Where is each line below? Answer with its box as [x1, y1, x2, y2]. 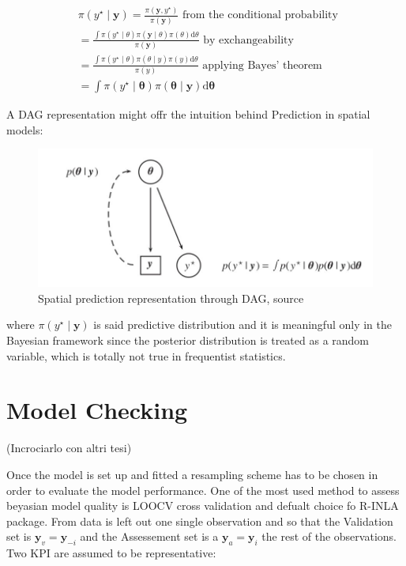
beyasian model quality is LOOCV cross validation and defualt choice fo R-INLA [6, 497, 399, 514]
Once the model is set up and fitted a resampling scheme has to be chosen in [6, 466, 378, 482]
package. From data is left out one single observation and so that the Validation [6, 512, 393, 529]
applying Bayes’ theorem [202, 59, 322, 71]
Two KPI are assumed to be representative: [6, 545, 216, 561]
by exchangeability [203, 34, 294, 46]
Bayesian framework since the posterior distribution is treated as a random [6, 332, 370, 349]
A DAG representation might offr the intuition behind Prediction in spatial [6, 106, 370, 122]
